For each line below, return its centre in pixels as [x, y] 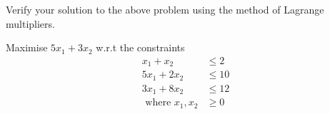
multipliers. [30, 23]
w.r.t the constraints [140, 47]
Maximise [27, 47]
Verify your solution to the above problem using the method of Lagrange [165, 9]
